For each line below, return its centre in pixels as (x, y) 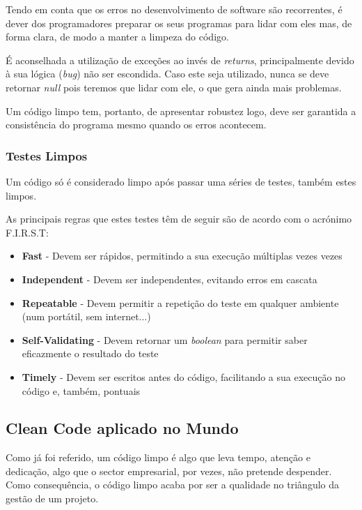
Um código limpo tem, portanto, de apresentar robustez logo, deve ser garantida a (181, 111)
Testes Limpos (47, 155)
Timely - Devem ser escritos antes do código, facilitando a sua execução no (183, 376)
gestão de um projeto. (52, 498)
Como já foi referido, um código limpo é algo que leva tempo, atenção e (158, 457)
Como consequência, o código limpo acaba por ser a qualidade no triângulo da (173, 485)
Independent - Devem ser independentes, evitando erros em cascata (170, 279)
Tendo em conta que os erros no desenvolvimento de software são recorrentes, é (174, 9)
